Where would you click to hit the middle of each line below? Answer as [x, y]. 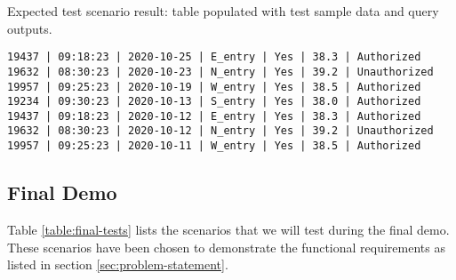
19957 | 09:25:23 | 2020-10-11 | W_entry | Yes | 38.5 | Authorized [214, 146]
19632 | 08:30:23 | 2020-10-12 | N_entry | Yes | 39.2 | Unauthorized [220, 131]
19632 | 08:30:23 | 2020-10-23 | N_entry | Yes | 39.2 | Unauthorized [220, 72]
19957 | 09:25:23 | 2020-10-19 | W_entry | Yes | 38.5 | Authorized [214, 87]
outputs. [30, 28]
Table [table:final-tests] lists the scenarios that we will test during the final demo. [228, 229]
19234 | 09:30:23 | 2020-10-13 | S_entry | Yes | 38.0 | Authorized [214, 102]
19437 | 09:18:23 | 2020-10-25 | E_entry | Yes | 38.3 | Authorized [214, 57]
